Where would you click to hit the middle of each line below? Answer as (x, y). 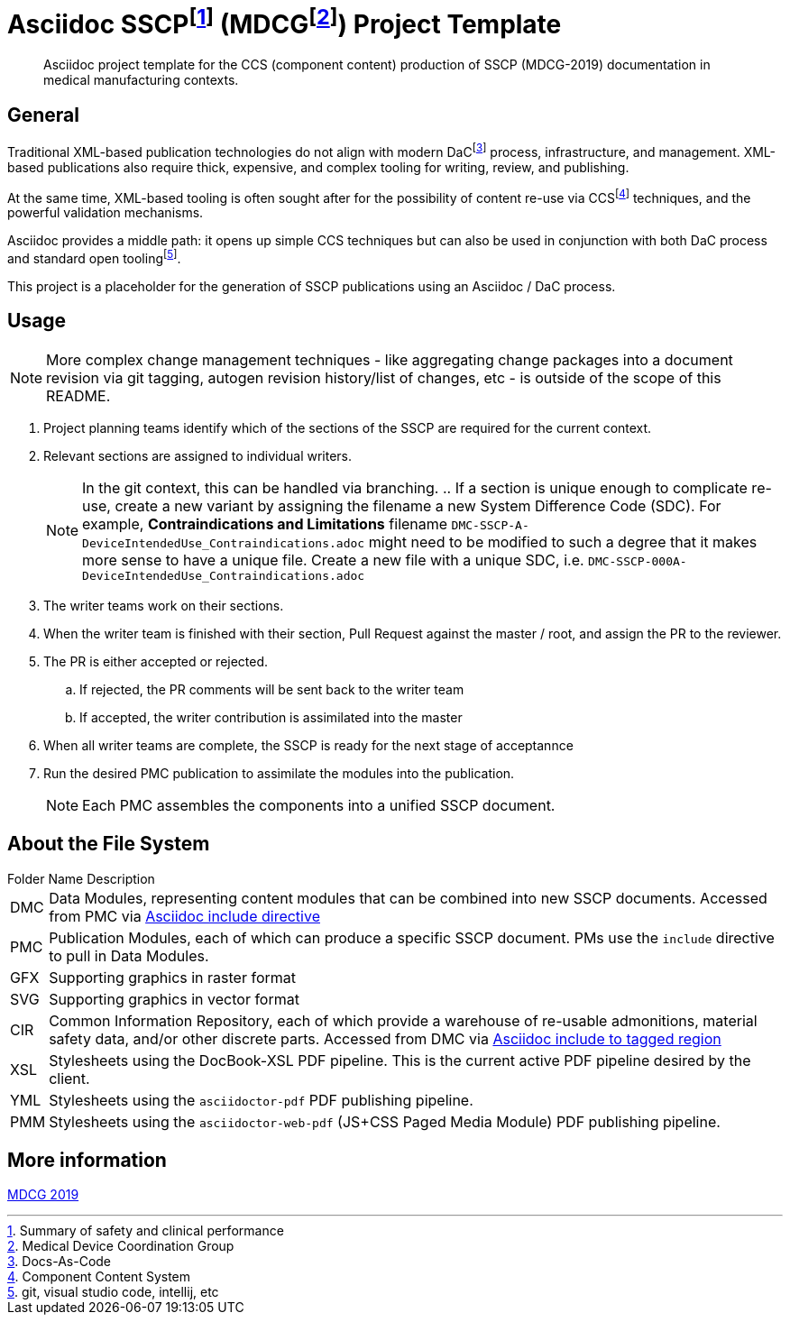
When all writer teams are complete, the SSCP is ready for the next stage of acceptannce (308, 745)
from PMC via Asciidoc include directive (184, 916)
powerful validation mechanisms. (106, 213)
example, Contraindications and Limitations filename (265, 523)
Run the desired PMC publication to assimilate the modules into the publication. (279, 773)
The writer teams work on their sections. (164, 605)
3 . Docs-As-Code (60, 1262)
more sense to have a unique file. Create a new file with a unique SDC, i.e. (333, 560)
